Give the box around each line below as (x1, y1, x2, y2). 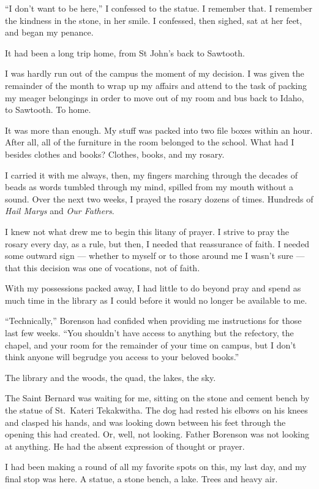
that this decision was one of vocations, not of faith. (5, 261, 200, 274)
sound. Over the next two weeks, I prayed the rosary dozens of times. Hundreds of (5, 192, 313, 205)
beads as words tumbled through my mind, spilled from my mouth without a (5, 180, 294, 193)
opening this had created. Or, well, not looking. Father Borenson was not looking (5, 428, 310, 441)
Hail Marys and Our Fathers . (5, 204, 114, 217)
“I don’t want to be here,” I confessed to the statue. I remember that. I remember (5, 2, 313, 14)
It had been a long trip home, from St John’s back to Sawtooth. (5, 46, 245, 59)
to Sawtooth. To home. (5, 103, 91, 116)
